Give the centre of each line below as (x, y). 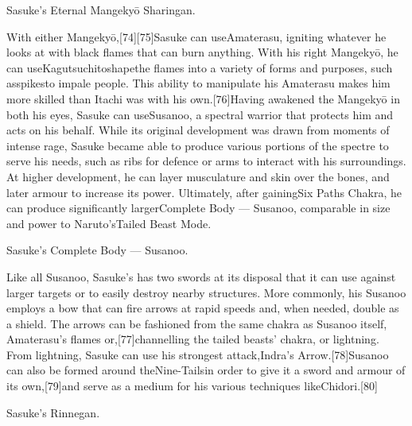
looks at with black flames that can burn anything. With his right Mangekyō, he (202, 52)
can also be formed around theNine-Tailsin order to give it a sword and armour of (206, 370)
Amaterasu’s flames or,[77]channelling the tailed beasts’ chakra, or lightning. (193, 339)
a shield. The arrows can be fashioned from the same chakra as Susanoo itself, (197, 323)
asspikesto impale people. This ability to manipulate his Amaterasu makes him (198, 83)
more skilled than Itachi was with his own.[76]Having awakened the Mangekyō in (203, 98)
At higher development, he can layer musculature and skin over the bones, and (198, 176)
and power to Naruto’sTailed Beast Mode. (109, 223)
